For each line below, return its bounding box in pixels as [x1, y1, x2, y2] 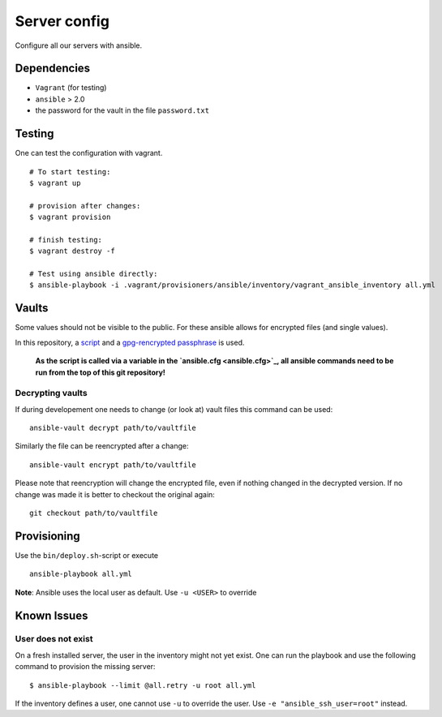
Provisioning [15, 529, 80, 543]
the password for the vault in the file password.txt [35, 105, 210, 115]
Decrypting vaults [15, 388, 88, 399]
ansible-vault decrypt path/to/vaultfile [29, 423, 196, 433]
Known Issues [15, 608, 88, 622]
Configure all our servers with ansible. [15, 41, 143, 50]
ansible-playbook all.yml [29, 569, 133, 579]
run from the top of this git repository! [35, 367, 166, 377]
